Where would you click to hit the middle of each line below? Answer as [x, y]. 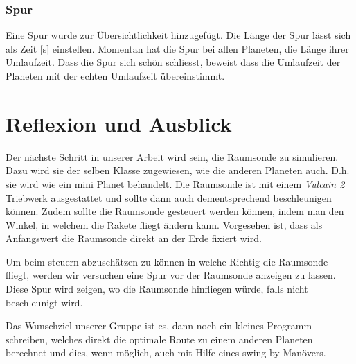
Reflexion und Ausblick [119, 123]
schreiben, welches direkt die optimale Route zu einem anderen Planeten [159, 339]
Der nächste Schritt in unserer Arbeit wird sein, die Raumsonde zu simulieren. [172, 156]
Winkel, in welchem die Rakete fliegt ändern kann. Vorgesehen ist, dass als [164, 224]
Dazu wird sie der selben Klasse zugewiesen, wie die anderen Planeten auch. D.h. [178, 170]
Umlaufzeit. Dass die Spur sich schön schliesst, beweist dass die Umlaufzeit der [173, 62]
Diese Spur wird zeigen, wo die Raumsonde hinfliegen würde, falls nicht [157, 289]
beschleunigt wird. [44, 302]
